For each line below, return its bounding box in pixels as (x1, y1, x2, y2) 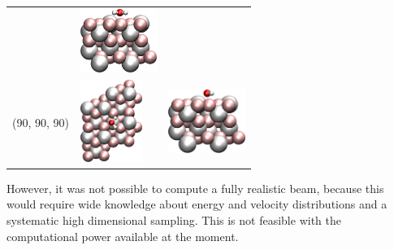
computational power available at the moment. (6, 227, 239, 244)
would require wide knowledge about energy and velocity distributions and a (6, 195, 388, 213)
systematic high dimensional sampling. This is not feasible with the (6, 212, 341, 229)
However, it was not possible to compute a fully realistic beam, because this (6, 179, 384, 196)
